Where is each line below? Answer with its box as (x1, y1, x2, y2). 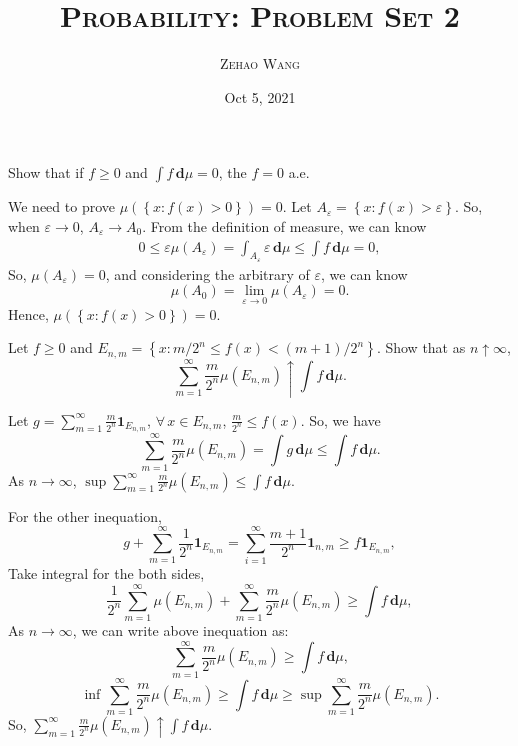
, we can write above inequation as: (72, 620, 289, 641)
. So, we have (300, 409, 381, 430)
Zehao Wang (220, 53, 300, 74)
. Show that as (376, 337, 466, 358)
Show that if (8, 162, 84, 183)
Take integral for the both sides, (8, 563, 205, 584)
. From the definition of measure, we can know (142, 215, 427, 236)
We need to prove (8, 196, 115, 217)
